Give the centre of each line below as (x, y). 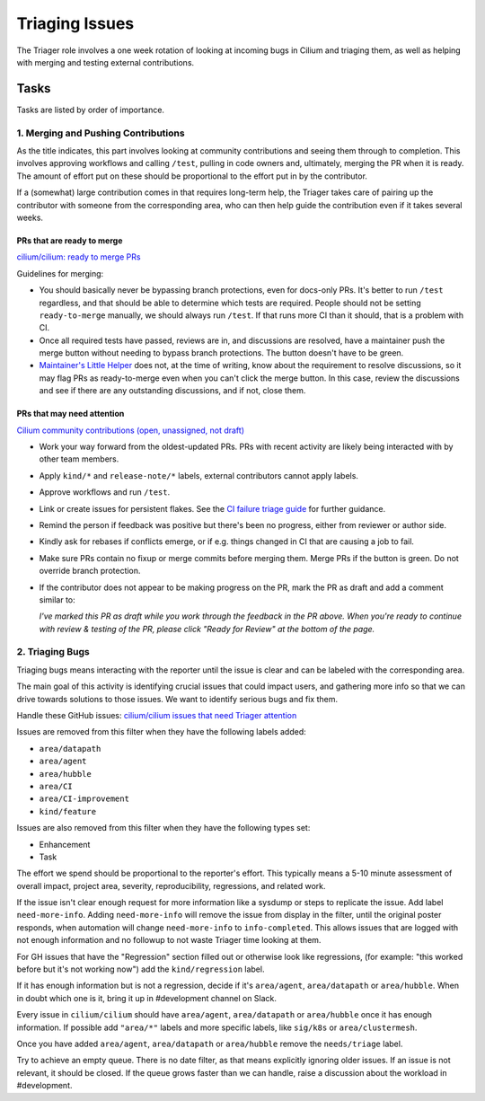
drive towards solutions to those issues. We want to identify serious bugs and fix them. (177, 699)
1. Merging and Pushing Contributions (101, 133)
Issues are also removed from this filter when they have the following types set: (163, 828)
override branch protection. (90, 571)
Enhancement (65, 844)
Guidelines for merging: (60, 273)
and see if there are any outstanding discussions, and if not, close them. (172, 391)
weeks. (30, 217)
